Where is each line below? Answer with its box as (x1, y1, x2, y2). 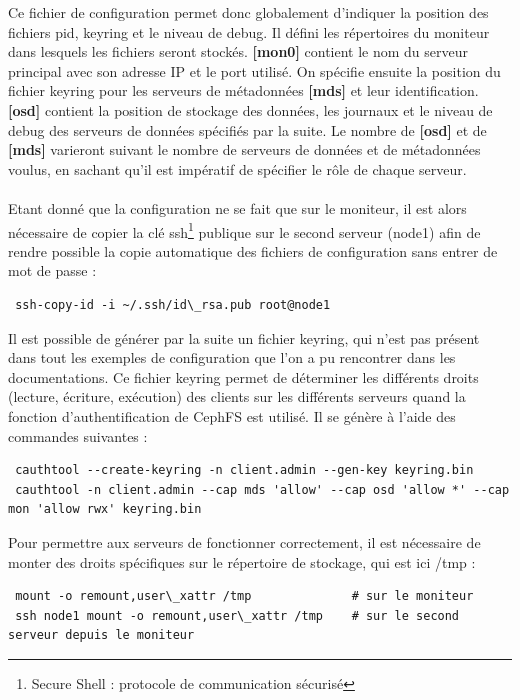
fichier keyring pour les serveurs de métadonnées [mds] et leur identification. (8, 80, 479, 101)
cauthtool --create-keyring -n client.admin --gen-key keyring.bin (15, 463, 474, 478)
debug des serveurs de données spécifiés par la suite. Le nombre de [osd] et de (8, 119, 487, 140)
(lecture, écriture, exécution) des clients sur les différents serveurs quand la (8, 386, 466, 407)
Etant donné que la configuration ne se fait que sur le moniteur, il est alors (8, 197, 467, 218)
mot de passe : (8, 260, 97, 281)
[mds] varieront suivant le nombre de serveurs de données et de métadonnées (8, 139, 481, 160)
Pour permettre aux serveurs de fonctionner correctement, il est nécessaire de (8, 531, 481, 552)
